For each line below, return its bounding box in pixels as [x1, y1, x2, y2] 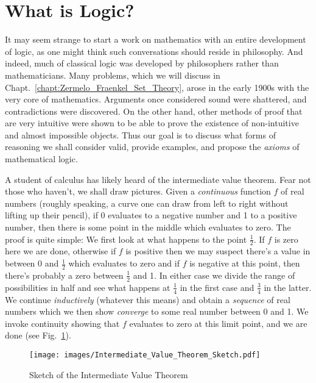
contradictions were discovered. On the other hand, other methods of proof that [5, 104, 303, 117]
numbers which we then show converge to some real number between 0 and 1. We [5, 305, 309, 318]
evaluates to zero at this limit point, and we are [129, 317, 307, 329]
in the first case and [180, 281, 255, 293]
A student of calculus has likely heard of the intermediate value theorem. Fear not [5, 173, 311, 185]
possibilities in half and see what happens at [5, 281, 170, 293]
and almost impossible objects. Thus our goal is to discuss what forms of [5, 128, 276, 141]
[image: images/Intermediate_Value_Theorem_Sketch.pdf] [29, 350, 261, 359]
